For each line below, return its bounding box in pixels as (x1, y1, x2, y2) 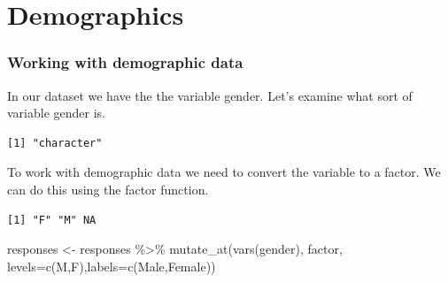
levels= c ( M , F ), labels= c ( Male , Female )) (7, 256, 216, 275)
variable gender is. (7, 103, 105, 122)
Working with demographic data (7, 51, 243, 73)
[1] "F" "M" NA (7, 213, 97, 226)
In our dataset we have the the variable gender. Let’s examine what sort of (7, 86, 413, 104)
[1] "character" (7, 136, 103, 149)
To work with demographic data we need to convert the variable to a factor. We (7, 163, 441, 181)
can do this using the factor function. (7, 179, 209, 198)
